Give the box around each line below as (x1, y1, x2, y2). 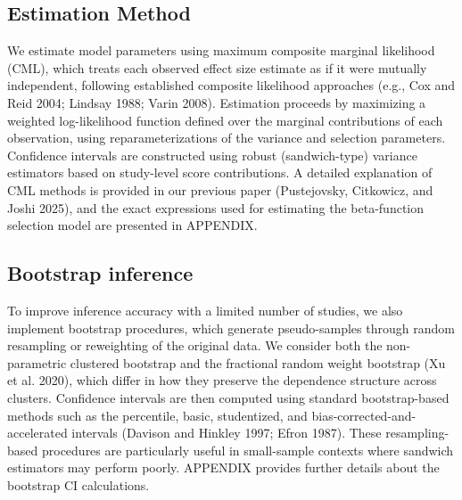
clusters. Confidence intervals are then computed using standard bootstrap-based (7, 388, 450, 406)
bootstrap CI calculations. (7, 475, 150, 494)
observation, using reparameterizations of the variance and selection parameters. (7, 128, 446, 147)
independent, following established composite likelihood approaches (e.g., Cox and (7, 76, 456, 94)
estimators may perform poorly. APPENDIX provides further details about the (7, 458, 440, 477)
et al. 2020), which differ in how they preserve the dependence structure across (7, 371, 437, 389)
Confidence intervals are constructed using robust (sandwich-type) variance (7, 145, 417, 164)
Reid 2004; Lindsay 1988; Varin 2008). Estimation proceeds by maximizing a (7, 93, 426, 111)
